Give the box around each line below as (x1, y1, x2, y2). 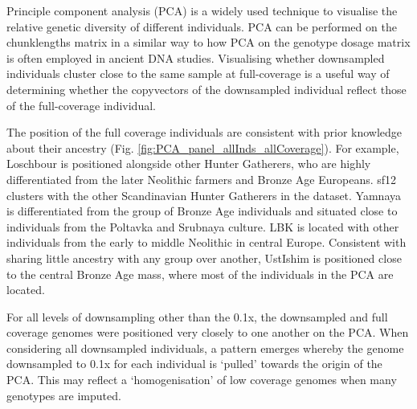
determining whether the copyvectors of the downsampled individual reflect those (6, 80, 407, 97)
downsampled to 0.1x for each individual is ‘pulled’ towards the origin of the (6, 355, 382, 372)
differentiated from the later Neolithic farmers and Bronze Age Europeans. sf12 (6, 170, 397, 187)
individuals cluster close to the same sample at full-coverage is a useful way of (6, 65, 390, 82)
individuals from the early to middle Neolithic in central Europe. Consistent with (6, 234, 407, 251)
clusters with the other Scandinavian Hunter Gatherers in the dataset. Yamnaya (6, 186, 402, 203)
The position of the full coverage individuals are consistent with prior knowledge (6, 124, 403, 141)
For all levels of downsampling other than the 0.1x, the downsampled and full (6, 308, 388, 325)
